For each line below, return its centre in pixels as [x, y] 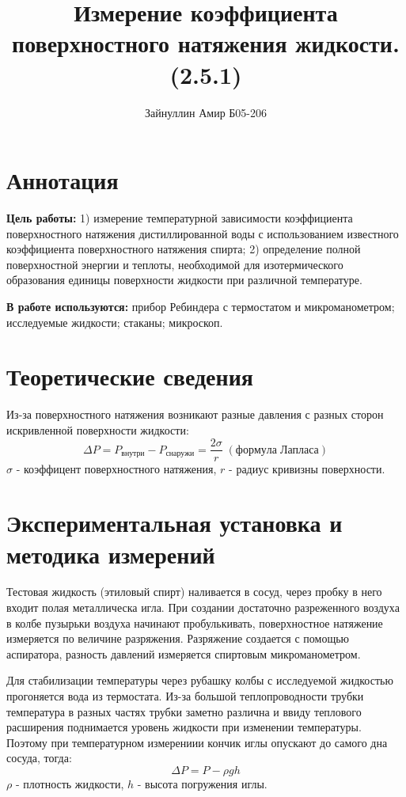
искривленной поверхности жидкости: [98, 429]
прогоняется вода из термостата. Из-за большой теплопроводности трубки [185, 696]
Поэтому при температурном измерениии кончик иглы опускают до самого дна [197, 742]
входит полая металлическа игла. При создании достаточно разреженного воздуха [203, 607]
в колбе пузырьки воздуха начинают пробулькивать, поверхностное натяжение [195, 622]
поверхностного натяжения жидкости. [206, 43]
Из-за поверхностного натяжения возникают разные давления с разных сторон [195, 414]
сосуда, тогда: [39, 758]
